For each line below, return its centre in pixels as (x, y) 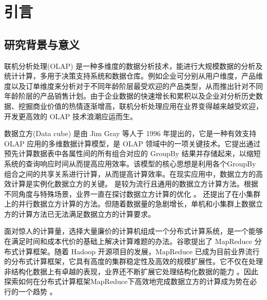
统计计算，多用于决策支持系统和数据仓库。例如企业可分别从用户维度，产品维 (133, 76)
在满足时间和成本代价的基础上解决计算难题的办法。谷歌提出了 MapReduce (128, 241)
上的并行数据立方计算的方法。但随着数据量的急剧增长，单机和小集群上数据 (130, 204)
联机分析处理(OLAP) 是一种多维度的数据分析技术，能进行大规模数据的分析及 (133, 65)
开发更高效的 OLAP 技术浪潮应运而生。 (71, 116)
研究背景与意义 (42, 44)
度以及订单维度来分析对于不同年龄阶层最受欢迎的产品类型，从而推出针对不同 (133, 86)
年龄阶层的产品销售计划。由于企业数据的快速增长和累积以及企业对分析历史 (130, 96)
